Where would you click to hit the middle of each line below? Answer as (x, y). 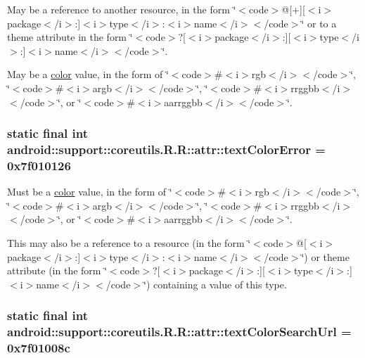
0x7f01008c (39, 348)
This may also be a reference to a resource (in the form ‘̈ (129, 243)
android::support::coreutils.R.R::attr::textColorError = (166, 149)
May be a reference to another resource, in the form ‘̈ (122, 9)
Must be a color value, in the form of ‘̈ (90, 192)
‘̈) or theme (325, 256)
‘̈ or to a (319, 23)
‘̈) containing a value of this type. (215, 284)
